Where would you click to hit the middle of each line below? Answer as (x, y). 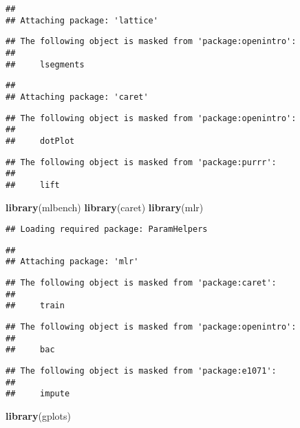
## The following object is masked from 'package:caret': (141, 283)
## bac (30, 350)
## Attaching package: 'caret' (77, 97)
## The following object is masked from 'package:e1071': (141, 371)
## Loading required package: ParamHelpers (107, 229)
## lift (33, 185)
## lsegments (45, 64)
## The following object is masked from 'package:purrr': (141, 162)
